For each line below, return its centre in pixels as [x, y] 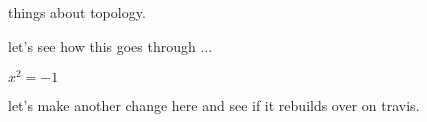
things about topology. [77, 12]
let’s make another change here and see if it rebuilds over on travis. [214, 105]
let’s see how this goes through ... [110, 45]
